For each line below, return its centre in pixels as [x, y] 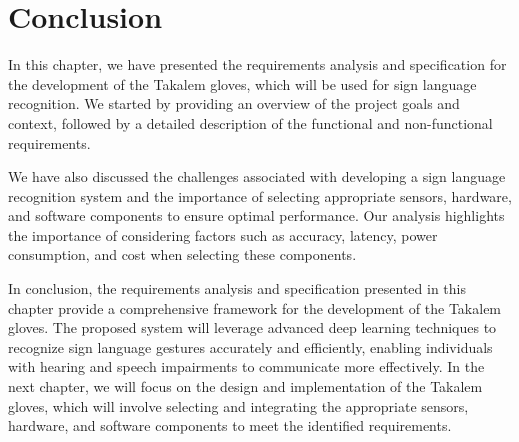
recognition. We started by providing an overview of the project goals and [234, 103]
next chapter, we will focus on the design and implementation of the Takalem [245, 386]
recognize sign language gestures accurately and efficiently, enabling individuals [250, 346]
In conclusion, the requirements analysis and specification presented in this [237, 288]
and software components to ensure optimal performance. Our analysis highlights [256, 215]
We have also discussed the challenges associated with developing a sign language [257, 176]
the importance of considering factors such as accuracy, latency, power [223, 234]
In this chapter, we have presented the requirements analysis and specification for [257, 64]
